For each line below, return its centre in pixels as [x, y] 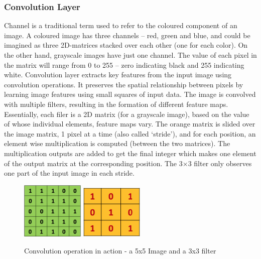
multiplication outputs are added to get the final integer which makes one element [130, 153]
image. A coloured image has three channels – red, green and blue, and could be [127, 35]
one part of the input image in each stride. [69, 173]
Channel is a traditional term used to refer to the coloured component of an [121, 25]
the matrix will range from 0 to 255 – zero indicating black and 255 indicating [124, 64]
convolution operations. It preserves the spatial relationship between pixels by [124, 84]
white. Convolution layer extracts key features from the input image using [118, 75]
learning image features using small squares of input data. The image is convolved [130, 94]
